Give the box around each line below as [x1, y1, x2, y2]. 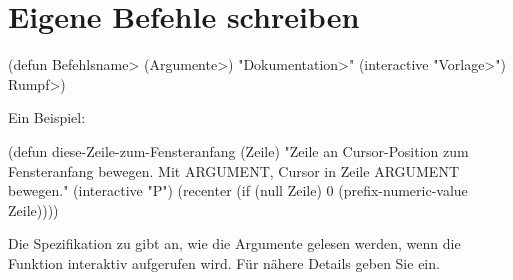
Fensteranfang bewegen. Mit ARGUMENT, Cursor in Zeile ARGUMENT [8, 160, 460, 181]
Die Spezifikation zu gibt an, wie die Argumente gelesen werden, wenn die [8, 233, 461, 254]
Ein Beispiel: [8, 107, 86, 128]
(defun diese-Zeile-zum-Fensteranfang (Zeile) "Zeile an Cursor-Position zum [8, 140, 469, 161]
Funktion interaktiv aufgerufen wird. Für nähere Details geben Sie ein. [8, 252, 440, 273]
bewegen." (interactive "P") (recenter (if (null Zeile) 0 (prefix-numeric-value [8, 180, 468, 201]
